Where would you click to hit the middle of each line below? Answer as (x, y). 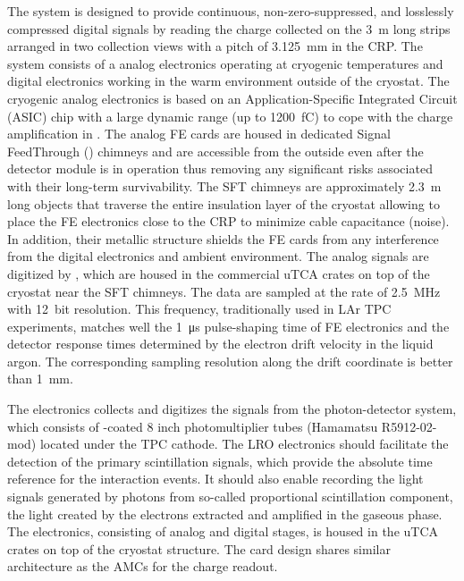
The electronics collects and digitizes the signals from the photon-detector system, (232, 409)
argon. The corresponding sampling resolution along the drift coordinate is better (230, 361)
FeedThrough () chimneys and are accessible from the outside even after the (215, 151)
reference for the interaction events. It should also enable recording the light (215, 479)
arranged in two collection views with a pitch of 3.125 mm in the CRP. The (215, 46)
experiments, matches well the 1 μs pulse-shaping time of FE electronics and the (228, 326)
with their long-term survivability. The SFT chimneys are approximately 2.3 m (224, 185)
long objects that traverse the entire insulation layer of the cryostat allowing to (224, 203)
